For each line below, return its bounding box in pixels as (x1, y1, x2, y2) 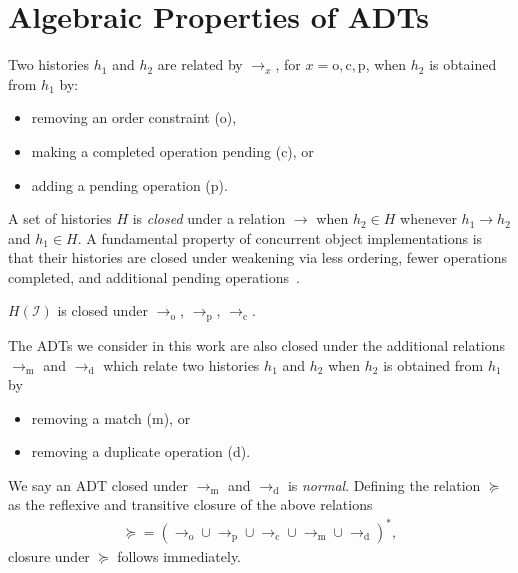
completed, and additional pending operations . (8, 266, 300, 287)
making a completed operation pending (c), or (31, 140, 314, 161)
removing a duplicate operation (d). (31, 441, 251, 462)
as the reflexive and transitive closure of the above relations (8, 494, 373, 515)
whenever (400, 208, 457, 229)
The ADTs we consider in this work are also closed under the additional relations (8, 334, 506, 355)
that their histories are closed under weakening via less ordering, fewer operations (8, 247, 507, 268)
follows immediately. (117, 545, 242, 566)
